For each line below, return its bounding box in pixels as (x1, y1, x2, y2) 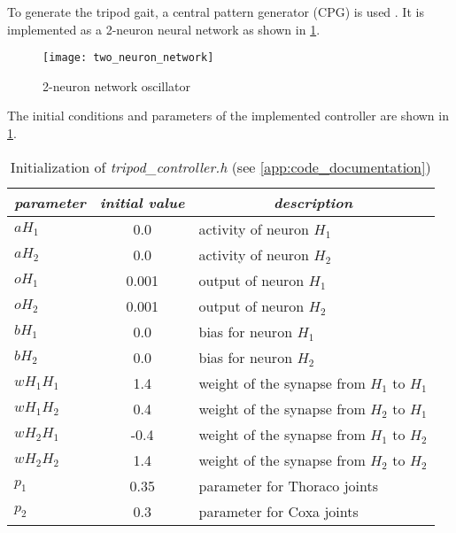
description (273, 191, 353, 212)
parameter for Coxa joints (198, 500, 359, 521)
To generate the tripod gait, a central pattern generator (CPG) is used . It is (7, 3, 424, 20)
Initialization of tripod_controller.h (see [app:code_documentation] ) (10, 156, 431, 177)
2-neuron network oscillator (43, 76, 191, 95)
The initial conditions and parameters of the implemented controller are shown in (7, 106, 449, 125)
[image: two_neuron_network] (43, 51, 214, 65)
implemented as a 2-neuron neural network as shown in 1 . (7, 19, 321, 38)
